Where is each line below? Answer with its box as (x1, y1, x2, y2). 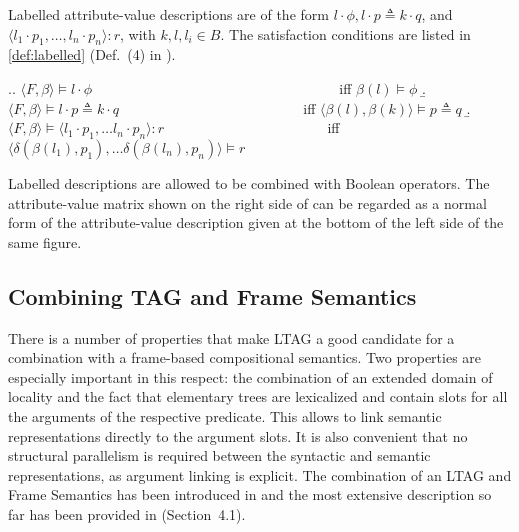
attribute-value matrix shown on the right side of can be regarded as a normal (8, 192, 487, 213)
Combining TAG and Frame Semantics (8, 280, 417, 311)
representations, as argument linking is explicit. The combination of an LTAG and (8, 464, 512, 485)
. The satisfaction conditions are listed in (220, 23, 471, 44)
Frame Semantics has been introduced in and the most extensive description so (8, 484, 492, 505)
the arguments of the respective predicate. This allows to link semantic (8, 405, 442, 426)
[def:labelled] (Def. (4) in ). (8, 44, 176, 65)
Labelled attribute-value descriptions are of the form (8, 4, 329, 24)
